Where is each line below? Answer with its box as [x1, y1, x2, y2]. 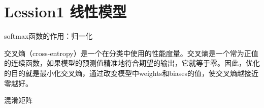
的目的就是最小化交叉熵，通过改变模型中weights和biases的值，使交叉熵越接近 [4, 67, 259, 78]
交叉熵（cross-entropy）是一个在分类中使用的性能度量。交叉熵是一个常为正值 [4, 47, 258, 58]
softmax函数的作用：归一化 [4, 31, 93, 41]
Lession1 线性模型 [4, 1, 127, 22]
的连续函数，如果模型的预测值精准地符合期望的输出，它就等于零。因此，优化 [4, 58, 260, 68]
